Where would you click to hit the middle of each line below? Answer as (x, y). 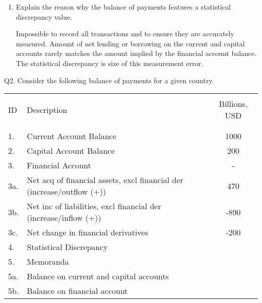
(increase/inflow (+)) (64, 218)
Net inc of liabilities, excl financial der (94, 206)
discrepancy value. (44, 16)
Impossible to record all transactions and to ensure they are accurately (125, 34)
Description (47, 109)
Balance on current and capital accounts (98, 276)
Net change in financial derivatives (87, 232)
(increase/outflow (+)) (67, 192)
